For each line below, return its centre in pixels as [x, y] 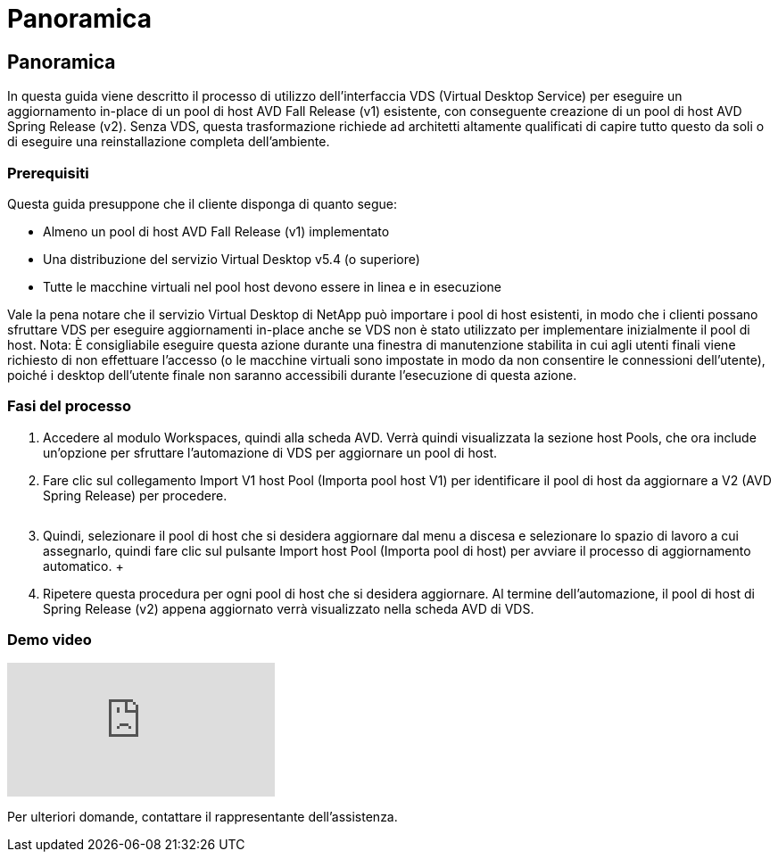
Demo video [50, 640]
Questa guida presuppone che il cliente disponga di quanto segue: [203, 203]
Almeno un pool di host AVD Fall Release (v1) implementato [216, 231]
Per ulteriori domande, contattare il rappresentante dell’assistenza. [203, 817]
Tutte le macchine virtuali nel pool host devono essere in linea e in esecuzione [272, 286]
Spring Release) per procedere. [135, 495]
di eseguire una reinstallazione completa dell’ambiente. [169, 142]
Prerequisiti [48, 173]
